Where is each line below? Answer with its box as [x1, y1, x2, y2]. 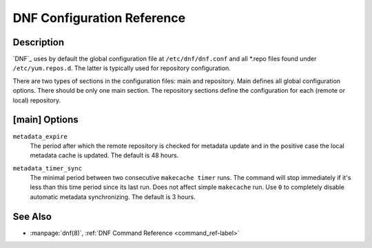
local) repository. [12, 96, 61, 104]
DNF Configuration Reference [12, 10, 186, 25]
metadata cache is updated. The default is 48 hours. [30, 151, 179, 159]
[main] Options [12, 114, 79, 126]
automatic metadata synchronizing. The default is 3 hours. [30, 192, 196, 201]
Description [12, 36, 65, 48]
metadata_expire [12, 133, 68, 140]
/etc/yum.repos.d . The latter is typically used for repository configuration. [12, 64, 231, 72]
